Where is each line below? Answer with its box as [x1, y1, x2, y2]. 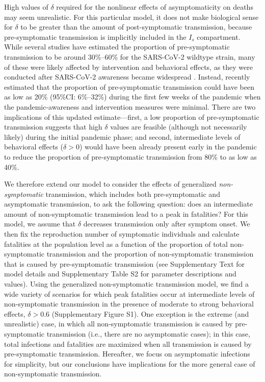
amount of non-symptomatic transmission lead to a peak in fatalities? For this [4, 208, 248, 219]
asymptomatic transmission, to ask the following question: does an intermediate [4, 198, 253, 209]
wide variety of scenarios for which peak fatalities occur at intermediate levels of [4, 288, 255, 299]
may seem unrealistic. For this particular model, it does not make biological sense [4, 11, 259, 22]
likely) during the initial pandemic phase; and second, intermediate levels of [4, 131, 241, 142]
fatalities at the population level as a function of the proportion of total [4, 238, 228, 249]
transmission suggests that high [4, 121, 102, 132]
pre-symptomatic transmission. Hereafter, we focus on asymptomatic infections [4, 348, 250, 359]
